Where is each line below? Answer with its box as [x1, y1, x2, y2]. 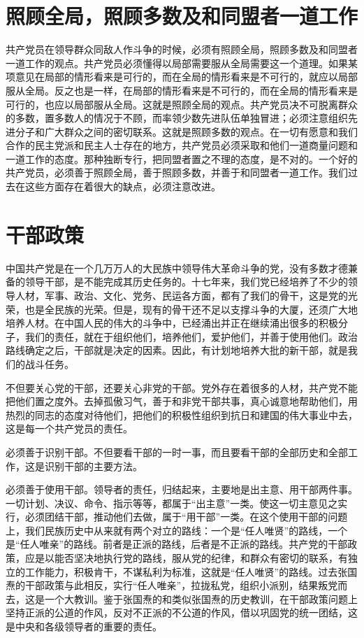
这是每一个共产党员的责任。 [6, 421, 133, 436]
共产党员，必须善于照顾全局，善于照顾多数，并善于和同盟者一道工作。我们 [6, 165, 348, 180]
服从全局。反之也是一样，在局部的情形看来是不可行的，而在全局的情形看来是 [6, 83, 358, 97]
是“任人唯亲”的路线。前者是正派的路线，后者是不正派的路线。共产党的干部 [6, 537, 348, 551]
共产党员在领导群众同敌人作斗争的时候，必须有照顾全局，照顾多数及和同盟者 [6, 42, 358, 57]
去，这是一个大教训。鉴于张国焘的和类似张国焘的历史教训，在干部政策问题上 [6, 591, 358, 606]
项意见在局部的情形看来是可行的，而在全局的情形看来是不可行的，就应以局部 [6, 69, 358, 84]
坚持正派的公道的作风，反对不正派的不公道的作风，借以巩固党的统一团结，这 [6, 605, 358, 620]
